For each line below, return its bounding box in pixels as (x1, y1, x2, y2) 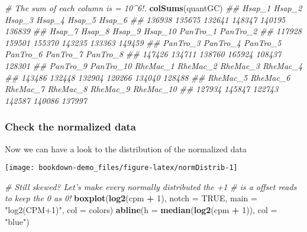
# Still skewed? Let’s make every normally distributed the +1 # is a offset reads (5, 180, 297, 192)
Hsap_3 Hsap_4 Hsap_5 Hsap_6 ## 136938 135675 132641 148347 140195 (5, 13, 286, 25)
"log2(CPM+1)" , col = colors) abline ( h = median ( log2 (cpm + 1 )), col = (5, 204, 277, 215)
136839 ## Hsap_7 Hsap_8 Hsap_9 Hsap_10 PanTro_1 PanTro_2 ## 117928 (5, 25, 302, 37)
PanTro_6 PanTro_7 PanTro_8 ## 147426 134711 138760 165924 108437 (5, 48, 282, 60)
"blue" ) (5, 215, 30, 227)
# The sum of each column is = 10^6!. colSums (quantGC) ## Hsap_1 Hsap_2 (5, 2, 302, 14)
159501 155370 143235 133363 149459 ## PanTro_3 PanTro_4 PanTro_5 (5, 36, 282, 48)
